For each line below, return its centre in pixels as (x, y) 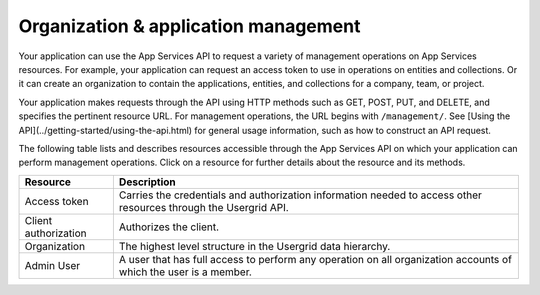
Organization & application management (189, 26)
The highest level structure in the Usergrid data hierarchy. (254, 246)
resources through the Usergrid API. (203, 207)
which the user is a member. (185, 272)
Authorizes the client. (169, 227)
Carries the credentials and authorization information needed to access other (300, 195)
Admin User (52, 265)
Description (147, 182)
